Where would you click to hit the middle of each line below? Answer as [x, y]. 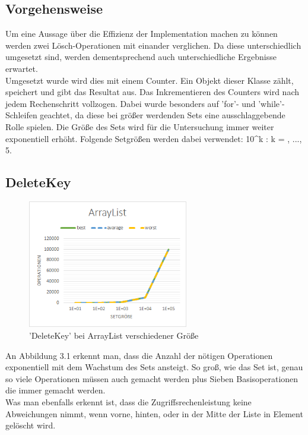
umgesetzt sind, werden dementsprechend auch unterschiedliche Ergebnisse [141, 57]
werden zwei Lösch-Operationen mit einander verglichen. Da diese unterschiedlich [153, 45]
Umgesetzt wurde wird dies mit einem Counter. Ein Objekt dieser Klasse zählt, [150, 80]
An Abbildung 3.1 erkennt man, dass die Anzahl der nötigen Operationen [139, 355]
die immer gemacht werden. [55, 390]
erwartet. [22, 68]
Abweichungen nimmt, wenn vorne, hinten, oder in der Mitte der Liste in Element [154, 413]
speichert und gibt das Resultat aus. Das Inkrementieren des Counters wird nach [152, 92]
